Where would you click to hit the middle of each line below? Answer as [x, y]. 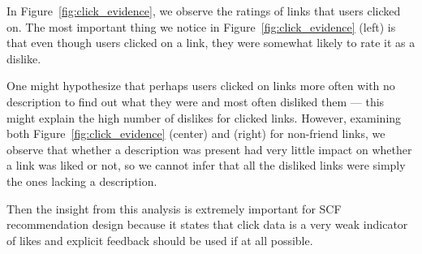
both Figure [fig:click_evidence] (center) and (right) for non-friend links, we [196, 133]
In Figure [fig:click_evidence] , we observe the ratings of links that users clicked [204, 11]
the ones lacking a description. [82, 181]
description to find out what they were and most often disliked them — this [196, 101]
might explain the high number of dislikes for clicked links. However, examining [204, 117]
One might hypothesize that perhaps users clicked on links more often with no [201, 86]
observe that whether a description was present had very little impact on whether [209, 149]
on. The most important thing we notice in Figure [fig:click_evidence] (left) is [201, 26]
